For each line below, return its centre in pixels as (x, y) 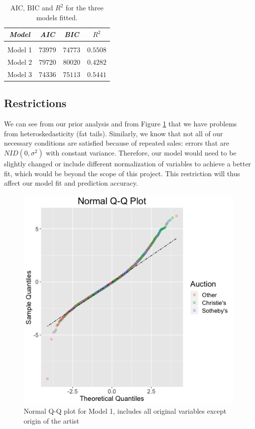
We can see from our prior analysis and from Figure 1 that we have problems (121, 124)
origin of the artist (52, 421)
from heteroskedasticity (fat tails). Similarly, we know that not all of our (113, 133)
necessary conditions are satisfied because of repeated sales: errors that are (117, 143)
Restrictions (35, 103)
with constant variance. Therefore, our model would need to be (141, 153)
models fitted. (57, 17)
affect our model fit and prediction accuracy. (71, 183)
